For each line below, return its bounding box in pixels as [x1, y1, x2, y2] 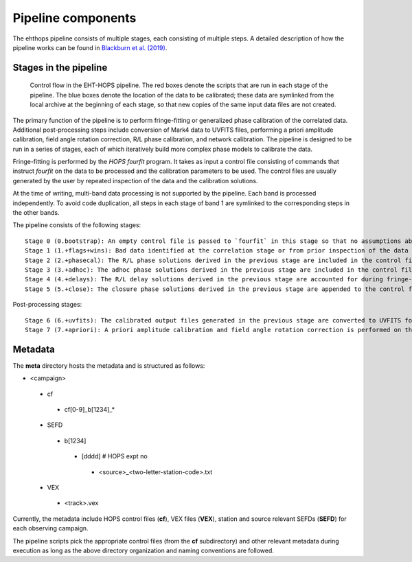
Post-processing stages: [12, 301, 82, 309]
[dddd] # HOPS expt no [81, 452, 148, 460]
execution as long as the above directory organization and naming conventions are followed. [12, 546, 275, 554]
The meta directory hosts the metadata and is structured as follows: [12, 361, 205, 370]
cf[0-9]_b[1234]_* [64, 406, 115, 414]
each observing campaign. [12, 524, 89, 532]
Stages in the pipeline [12, 62, 108, 73]
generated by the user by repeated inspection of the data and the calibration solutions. [12, 176, 258, 185]
